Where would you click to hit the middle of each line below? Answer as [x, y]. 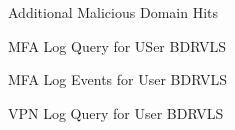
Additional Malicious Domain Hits [113, 12]
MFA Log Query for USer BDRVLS [117, 45]
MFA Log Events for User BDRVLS [117, 79]
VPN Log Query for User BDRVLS [116, 112]
